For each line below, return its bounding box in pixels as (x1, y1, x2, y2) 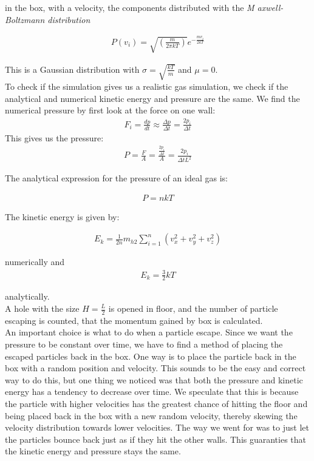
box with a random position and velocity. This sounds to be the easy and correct (5, 362, 306, 374)
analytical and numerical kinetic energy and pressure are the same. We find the (5, 92, 300, 104)
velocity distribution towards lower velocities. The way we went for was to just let (5, 421, 309, 434)
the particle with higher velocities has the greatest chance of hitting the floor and (5, 397, 308, 409)
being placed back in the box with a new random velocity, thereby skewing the (5, 409, 298, 422)
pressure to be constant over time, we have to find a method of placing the (5, 338, 283, 351)
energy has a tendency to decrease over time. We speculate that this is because (5, 385, 299, 398)
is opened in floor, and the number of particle (108, 302, 278, 314)
